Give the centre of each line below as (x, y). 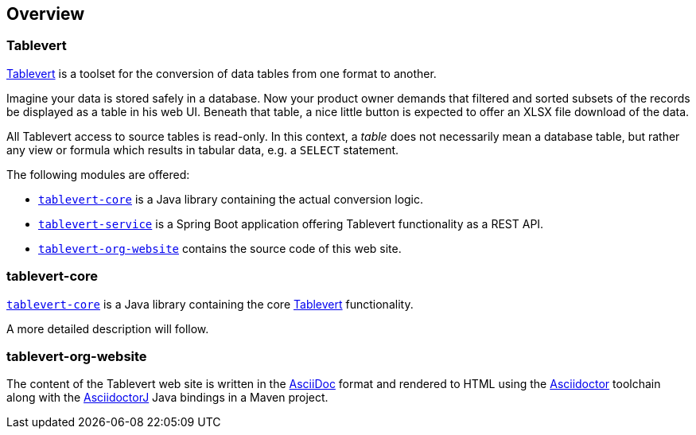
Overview (46, 14)
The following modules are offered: (98, 174)
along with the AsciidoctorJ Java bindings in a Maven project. (167, 398)
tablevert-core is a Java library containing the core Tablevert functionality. (210, 304)
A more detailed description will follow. (108, 328)
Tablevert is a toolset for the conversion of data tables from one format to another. (222, 73)
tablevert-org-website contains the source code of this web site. (220, 248)
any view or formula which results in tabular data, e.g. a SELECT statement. (203, 150)
